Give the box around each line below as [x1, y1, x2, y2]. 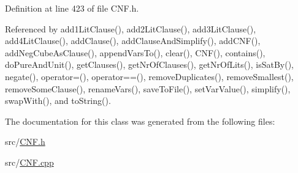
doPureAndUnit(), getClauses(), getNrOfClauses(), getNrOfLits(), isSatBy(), [5, 58, 294, 71]
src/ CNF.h [5, 135, 45, 148]
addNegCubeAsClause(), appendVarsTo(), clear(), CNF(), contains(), [5, 46, 266, 59]
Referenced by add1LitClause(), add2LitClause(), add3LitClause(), [5, 22, 256, 35]
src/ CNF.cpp [5, 155, 54, 168]
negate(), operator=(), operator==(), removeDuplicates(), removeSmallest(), [5, 70, 294, 83]
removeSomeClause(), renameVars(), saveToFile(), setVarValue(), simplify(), [5, 82, 291, 95]
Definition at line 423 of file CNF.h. [5, 2, 139, 14]
